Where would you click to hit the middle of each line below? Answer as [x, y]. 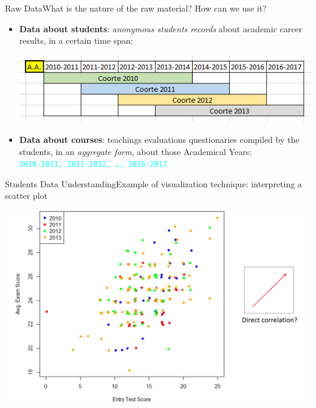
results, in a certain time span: [76, 40]
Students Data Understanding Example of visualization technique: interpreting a [153, 183]
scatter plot [26, 195]
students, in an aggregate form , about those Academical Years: [136, 151]
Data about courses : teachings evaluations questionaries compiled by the [159, 139]
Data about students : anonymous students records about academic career [161, 28]
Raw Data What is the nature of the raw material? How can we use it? [136, 8]
